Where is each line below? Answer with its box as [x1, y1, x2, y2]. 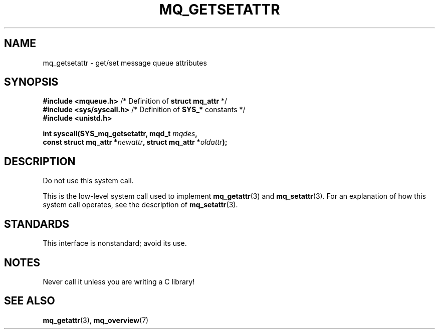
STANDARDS [4, 217, 70, 230]
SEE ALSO [4, 294, 55, 307]
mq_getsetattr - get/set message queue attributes [43, 58, 207, 67]
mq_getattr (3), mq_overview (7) [43, 315, 149, 324]
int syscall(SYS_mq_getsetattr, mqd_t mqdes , [43, 129, 197, 138]
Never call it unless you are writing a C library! [43, 277, 195, 286]
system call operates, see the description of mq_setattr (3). [43, 200, 238, 209]
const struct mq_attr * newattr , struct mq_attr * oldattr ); [43, 138, 228, 147]
